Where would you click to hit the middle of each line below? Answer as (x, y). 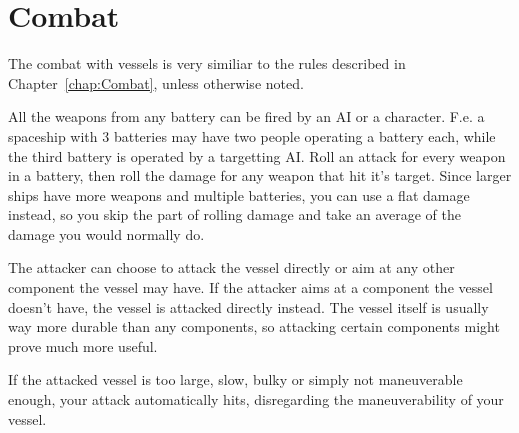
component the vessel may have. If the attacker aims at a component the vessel (250, 287)
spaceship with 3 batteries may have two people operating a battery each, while (252, 135)
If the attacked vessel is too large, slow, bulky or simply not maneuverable (235, 379)
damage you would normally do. (106, 233)
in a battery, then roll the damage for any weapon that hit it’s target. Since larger (260, 175)
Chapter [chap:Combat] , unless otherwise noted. (156, 82)
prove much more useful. (83, 345)
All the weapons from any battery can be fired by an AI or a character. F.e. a (246, 116)
